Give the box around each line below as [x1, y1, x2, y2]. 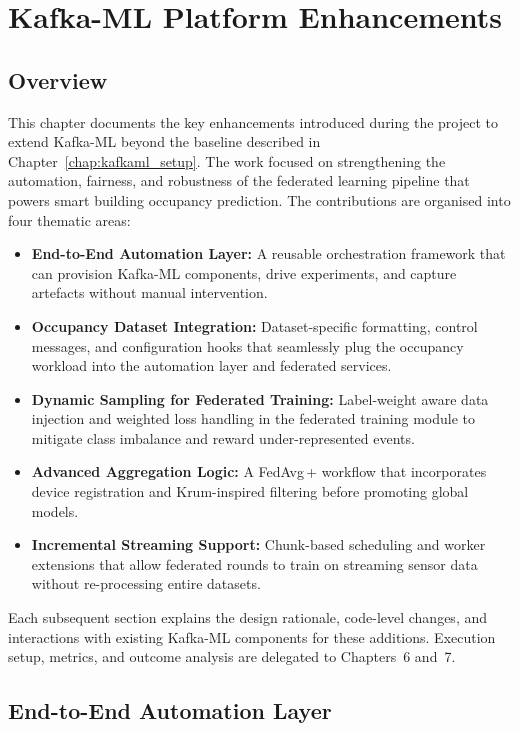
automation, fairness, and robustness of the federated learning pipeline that [8, 170, 470, 191]
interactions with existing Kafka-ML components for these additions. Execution [8, 626, 496, 647]
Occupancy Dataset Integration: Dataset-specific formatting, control [31, 315, 478, 336]
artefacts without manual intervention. [31, 282, 268, 303]
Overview [8, 64, 108, 95]
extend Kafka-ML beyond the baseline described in [8, 131, 321, 152]
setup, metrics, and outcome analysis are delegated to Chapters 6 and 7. [8, 646, 456, 667]
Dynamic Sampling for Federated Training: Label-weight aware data [31, 388, 489, 409]
